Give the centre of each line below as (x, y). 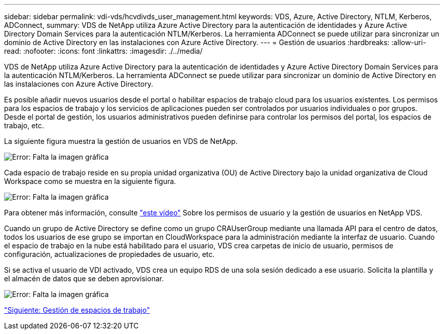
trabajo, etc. (24, 125)
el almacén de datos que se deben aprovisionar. (84, 279)
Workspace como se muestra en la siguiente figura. (90, 181)
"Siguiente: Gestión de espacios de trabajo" (77, 310)
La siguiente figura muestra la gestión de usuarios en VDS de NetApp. (121, 141)
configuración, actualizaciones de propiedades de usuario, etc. (109, 254)
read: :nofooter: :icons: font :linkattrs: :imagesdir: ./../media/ (103, 51)
